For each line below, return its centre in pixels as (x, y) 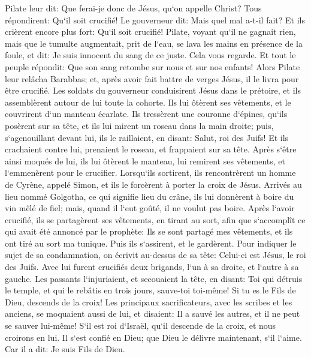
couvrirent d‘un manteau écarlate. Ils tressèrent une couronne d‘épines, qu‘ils (146, 114)
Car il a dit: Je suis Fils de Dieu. (65, 349)
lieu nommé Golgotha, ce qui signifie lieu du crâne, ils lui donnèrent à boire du (150, 196)
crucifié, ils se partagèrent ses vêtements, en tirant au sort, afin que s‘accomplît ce (155, 219)
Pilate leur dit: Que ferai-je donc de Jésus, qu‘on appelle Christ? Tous (133, 8)
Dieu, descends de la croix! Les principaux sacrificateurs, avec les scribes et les (149, 301)
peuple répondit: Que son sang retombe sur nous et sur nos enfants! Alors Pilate (153, 66)
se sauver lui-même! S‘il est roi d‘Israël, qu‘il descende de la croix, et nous (141, 325)
